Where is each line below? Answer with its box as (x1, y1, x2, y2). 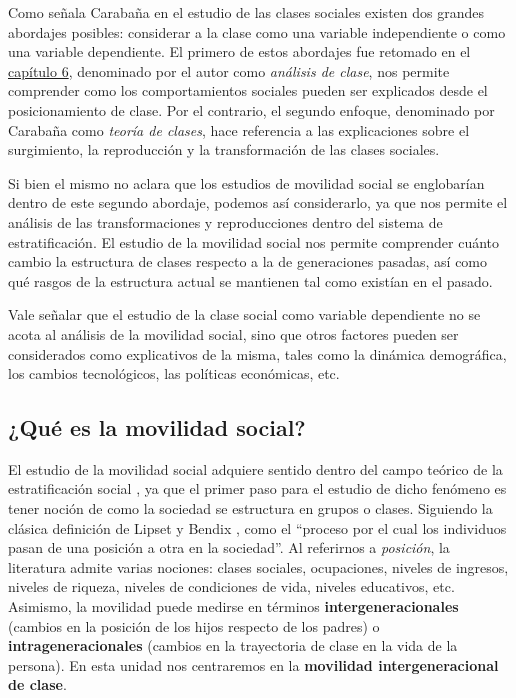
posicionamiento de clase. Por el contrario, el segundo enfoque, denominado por (8, 99, 495, 120)
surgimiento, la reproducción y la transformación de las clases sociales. (8, 139, 440, 160)
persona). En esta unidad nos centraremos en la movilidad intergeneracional (8, 654, 499, 675)
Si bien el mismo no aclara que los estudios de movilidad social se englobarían (8, 172, 485, 193)
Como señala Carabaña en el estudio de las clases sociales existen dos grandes (8, 2, 484, 22)
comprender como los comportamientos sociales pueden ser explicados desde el (8, 80, 488, 101)
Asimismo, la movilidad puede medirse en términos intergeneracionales (8, 596, 459, 617)
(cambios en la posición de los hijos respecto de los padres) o (8, 615, 380, 636)
